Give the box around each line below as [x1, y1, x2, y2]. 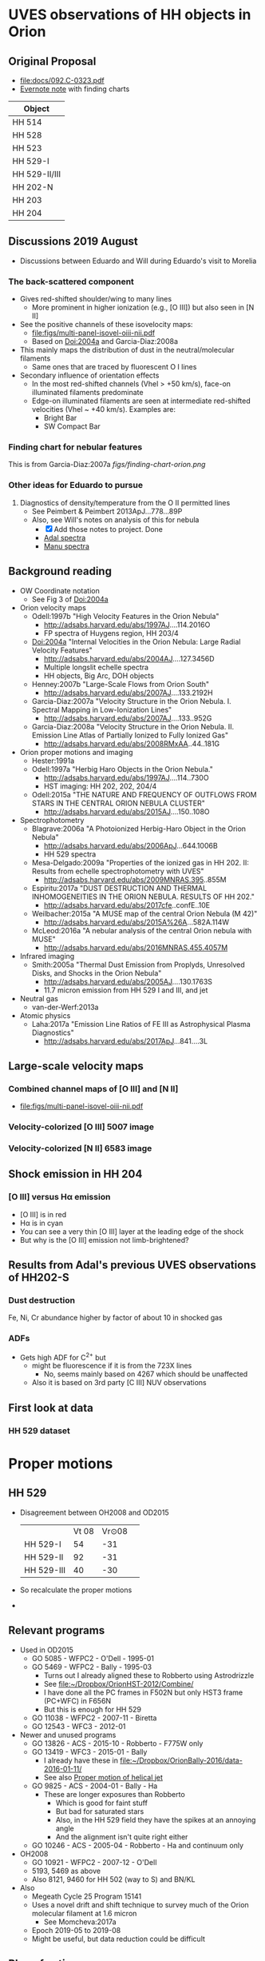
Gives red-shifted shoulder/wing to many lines [19, 294, 172, 304]
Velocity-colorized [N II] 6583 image [8, 1143, 152, 1154]
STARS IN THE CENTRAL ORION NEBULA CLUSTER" [31, 798, 205, 808]
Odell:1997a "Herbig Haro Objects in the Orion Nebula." [31, 764, 213, 773]
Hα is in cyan [19, 1218, 64, 1228]
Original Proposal [8, 54, 97, 68]
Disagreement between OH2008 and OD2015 [19, 1508, 169, 1517]
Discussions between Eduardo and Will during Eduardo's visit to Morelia [19, 256, 257, 266]
